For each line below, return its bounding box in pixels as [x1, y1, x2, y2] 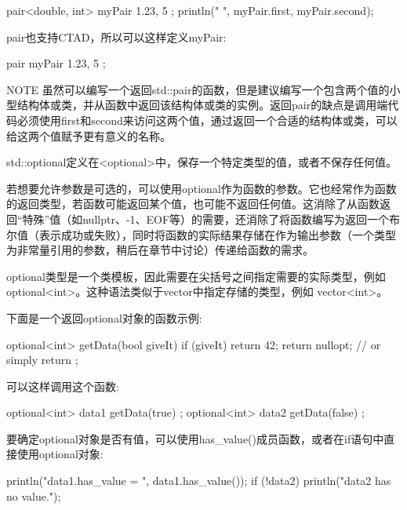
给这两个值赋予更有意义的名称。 [6, 127, 171, 144]
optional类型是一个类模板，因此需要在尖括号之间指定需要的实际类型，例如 [6, 268, 386, 284]
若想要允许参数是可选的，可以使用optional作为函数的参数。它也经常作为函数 [6, 180, 397, 196]
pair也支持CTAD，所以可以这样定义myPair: [6, 28, 227, 45]
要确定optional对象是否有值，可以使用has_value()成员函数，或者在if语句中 [6, 430, 384, 446]
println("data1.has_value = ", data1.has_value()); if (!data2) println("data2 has [6, 472, 391, 489]
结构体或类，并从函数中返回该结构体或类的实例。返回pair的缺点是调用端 [16, 97, 388, 113]
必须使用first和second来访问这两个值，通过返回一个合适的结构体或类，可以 [16, 111, 398, 128]
